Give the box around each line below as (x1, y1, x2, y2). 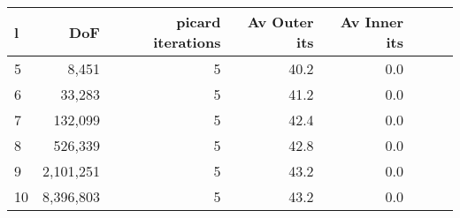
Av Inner (340, 11, 403, 32)
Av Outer (247, 11, 314, 32)
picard (176, 11, 221, 32)
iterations (153, 32, 221, 52)
